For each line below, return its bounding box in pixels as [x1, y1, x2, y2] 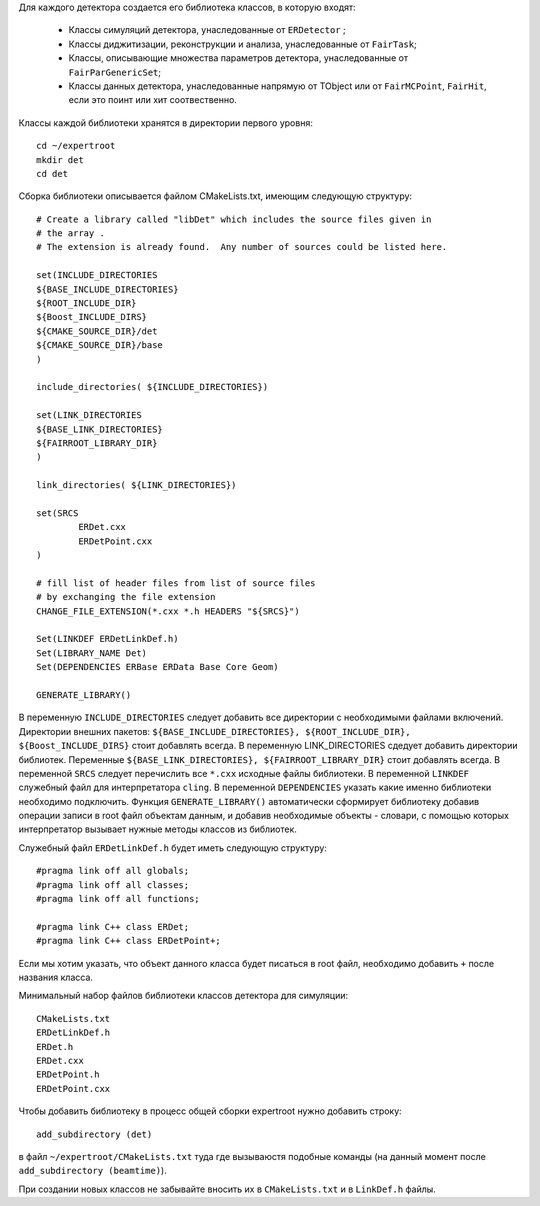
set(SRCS [36, 507, 79, 519]
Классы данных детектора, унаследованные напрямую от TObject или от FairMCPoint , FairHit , [68, 80, 487, 92]
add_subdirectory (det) [36, 1128, 153, 1140]
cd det [36, 168, 69, 179]
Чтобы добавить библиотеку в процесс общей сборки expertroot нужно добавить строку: [18, 1105, 402, 1117]
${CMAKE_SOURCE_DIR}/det [36, 325, 158, 337]
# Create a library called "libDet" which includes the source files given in [36, 213, 432, 225]
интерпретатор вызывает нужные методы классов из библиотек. [18, 823, 297, 835]
